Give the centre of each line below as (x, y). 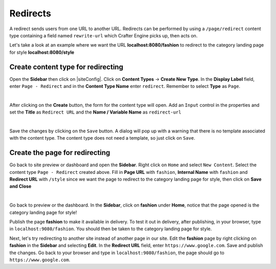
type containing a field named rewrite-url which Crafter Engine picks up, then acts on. (103, 35)
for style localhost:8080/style (42, 52)
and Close (20, 186)
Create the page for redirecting (60, 153)
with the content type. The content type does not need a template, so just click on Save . (102, 138)
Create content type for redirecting (66, 67)
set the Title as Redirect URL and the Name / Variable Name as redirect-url (95, 112)
